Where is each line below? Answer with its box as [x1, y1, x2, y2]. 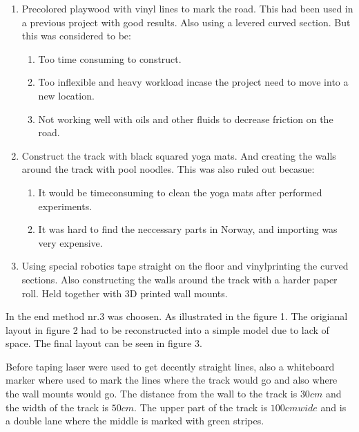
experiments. [38, 198, 93, 213]
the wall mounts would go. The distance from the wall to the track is [6, 386, 298, 401]
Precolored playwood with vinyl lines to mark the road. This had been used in [21, 1, 353, 15]
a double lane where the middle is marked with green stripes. [6, 413, 264, 428]
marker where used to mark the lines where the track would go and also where [6, 373, 338, 387]
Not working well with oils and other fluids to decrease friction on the [38, 111, 333, 126]
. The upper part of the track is [134, 400, 268, 414]
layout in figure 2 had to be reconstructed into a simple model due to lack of [6, 322, 329, 337]
